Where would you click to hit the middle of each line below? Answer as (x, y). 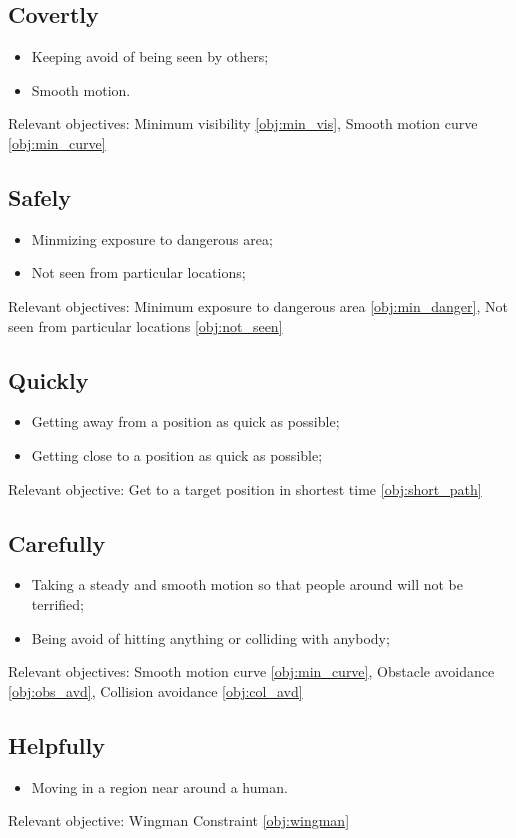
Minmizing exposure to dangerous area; (152, 238)
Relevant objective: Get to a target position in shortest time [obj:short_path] (245, 488)
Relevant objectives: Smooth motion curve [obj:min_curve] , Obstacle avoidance (251, 671)
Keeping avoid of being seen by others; (150, 56)
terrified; (58, 603)
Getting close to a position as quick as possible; (177, 454)
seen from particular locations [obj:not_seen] (145, 325)
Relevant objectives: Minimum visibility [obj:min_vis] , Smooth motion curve (243, 123)
